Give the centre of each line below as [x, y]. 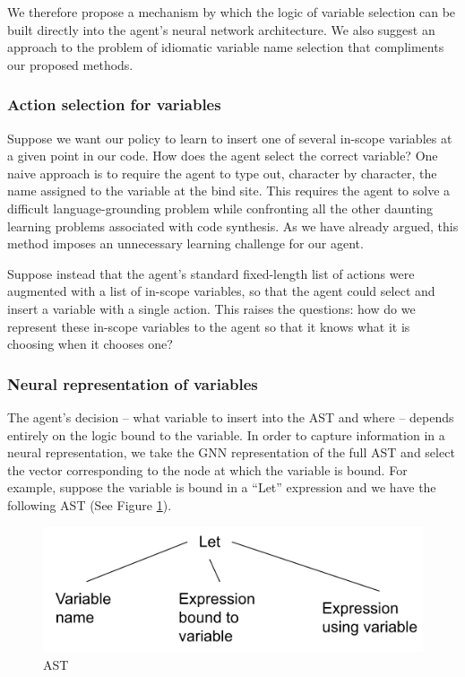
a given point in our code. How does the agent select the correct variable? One [223, 156]
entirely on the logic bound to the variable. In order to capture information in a [226, 434]
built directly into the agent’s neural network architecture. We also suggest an [221, 29]
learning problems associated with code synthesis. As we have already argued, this [233, 226]
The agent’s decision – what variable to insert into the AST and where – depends [231, 417]
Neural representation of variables [133, 383]
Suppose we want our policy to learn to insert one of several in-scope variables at [230, 138]
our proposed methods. [70, 64]
